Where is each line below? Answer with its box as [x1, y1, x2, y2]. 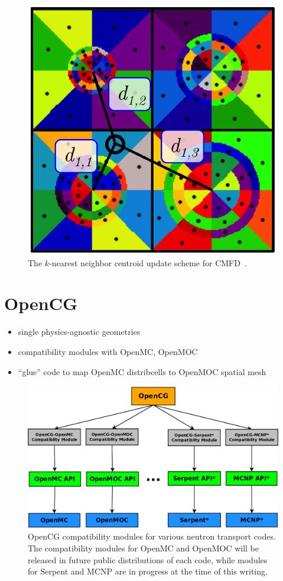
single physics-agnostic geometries [18, 325, 141, 338]
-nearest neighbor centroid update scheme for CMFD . [49, 256, 247, 269]
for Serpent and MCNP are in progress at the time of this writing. [28, 565, 268, 577]
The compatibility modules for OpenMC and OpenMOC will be [28, 542, 259, 554]
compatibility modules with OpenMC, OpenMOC [18, 345, 198, 357]
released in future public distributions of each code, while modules [28, 553, 268, 566]
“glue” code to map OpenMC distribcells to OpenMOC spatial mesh [18, 365, 266, 377]
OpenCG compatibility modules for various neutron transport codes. [28, 530, 276, 543]
